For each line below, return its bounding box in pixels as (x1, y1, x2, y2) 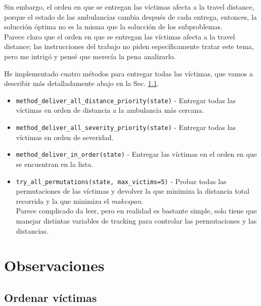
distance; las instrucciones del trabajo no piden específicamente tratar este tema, (4, 41, 254, 52)
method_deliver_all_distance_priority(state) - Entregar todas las (16, 95, 236, 105)
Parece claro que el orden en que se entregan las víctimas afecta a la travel (4, 31, 235, 41)
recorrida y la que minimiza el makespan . (16, 195, 143, 206)
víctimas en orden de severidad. (16, 132, 114, 142)
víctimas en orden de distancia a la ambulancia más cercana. (16, 105, 204, 115)
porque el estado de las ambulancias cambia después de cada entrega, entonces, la (4, 11, 257, 22)
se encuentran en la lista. (16, 158, 94, 169)
